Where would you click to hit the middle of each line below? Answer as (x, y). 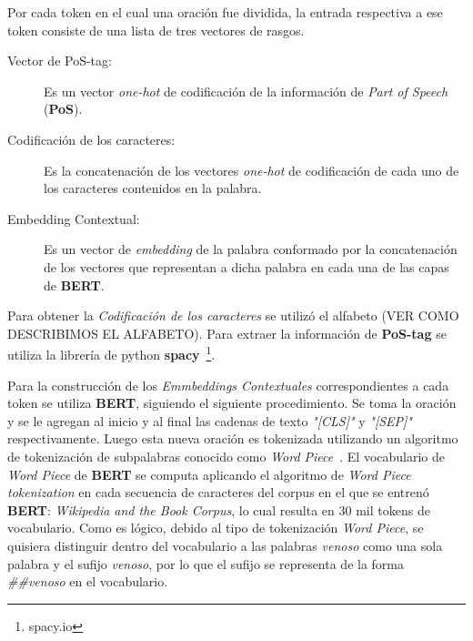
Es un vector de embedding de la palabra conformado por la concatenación (251, 249)
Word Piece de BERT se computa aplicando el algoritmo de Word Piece (209, 474)
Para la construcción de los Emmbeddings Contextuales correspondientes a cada (228, 385)
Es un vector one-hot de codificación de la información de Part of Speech (246, 91)
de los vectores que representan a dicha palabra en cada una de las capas (247, 266)
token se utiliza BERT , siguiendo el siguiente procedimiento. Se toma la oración (232, 403)
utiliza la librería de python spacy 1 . (111, 353)
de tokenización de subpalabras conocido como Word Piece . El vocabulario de (226, 456)
